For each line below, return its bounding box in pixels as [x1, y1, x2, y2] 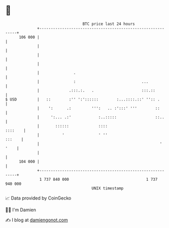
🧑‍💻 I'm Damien [5, 207, 37, 213]
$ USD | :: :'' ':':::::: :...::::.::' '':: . [5, 96, 160, 102]
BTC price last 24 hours [82, 21, 136, 26]
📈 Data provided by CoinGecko [5, 195, 72, 201]
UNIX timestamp [91, 185, 124, 191]
